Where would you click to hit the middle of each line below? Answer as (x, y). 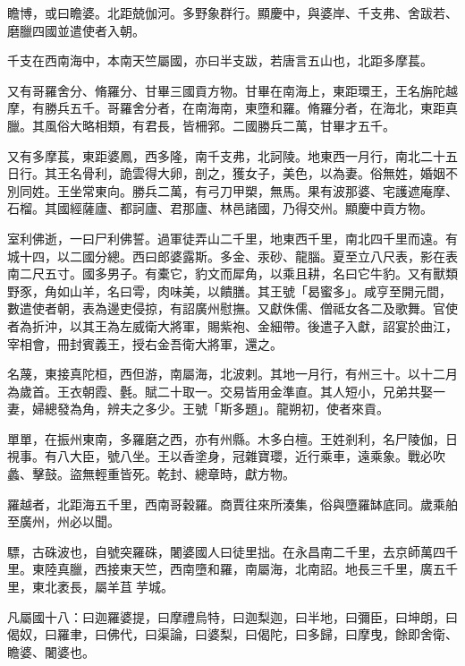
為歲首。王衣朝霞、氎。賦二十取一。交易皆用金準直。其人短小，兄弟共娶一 (226, 391)
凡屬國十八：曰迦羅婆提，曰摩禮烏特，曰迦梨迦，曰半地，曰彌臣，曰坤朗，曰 (232, 616)
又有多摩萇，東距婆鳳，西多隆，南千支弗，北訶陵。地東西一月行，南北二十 (226, 155)
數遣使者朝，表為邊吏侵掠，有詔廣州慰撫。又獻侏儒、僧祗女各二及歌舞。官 (226, 308)
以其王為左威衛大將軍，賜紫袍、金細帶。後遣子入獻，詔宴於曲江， (263, 325)
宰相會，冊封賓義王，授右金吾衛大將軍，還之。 (145, 343)
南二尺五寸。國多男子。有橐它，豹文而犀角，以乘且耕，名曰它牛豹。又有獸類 (232, 273)
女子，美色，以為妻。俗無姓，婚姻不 (351, 173)
